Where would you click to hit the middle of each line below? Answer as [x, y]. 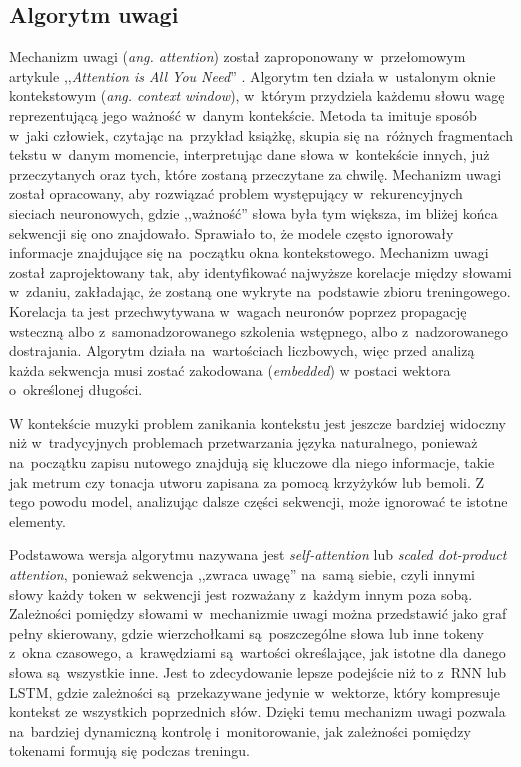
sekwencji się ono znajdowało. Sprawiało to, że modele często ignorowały [231, 232]
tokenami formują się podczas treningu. [129, 750]
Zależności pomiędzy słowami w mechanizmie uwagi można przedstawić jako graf [258, 613]
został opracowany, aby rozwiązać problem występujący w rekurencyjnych [236, 193]
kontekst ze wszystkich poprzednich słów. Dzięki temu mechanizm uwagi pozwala [257, 711]
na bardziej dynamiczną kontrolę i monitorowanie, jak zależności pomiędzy [240, 730]
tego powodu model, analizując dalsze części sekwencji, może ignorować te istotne [258, 501]
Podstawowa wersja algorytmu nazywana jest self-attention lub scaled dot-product [258, 554]
